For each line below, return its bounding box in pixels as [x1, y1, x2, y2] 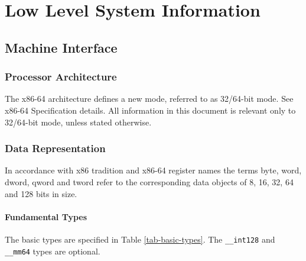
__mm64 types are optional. [5, 244, 100, 257]
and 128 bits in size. [5, 187, 77, 199]
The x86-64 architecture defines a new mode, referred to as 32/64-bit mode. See [5, 92, 294, 105]
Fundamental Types [5, 210, 87, 223]
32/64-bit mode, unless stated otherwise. [5, 115, 152, 128]
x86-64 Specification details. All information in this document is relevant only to [5, 104, 296, 116]
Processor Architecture [5, 69, 117, 84]
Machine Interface [5, 38, 118, 56]
